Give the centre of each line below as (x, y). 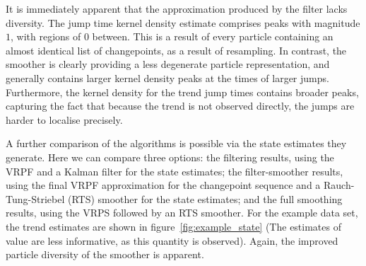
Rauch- (339, 185)
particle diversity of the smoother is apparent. (105, 254)
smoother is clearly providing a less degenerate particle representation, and (168, 64)
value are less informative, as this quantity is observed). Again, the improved (172, 240)
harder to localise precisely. (64, 119)
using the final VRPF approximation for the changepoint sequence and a (163, 185)
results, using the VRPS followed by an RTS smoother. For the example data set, (182, 213)
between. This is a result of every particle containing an (213, 36)
